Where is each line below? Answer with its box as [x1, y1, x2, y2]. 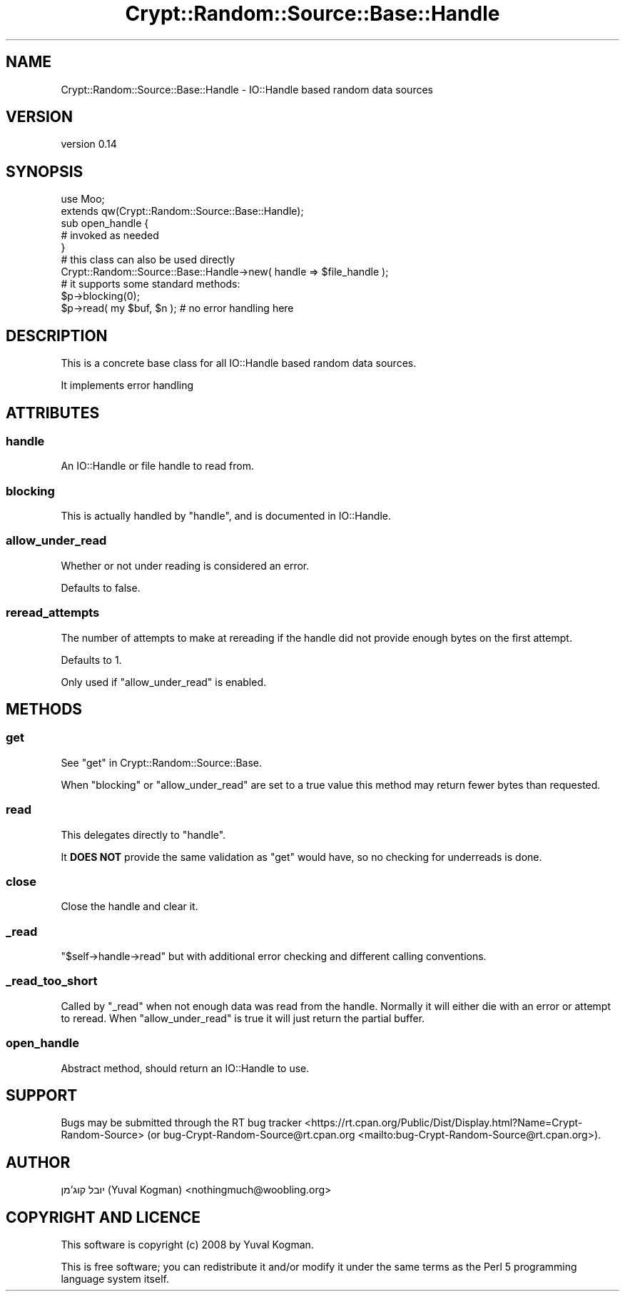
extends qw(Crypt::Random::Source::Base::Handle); [61, 205, 304, 218]
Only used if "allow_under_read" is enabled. [61, 675, 267, 688]
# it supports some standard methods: [61, 278, 240, 291]
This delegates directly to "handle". [61, 828, 226, 841]
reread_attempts [6, 605, 100, 620]
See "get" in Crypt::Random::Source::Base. [61, 756, 263, 769]
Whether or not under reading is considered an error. [61, 559, 310, 572]
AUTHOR [6, 1153, 71, 1171]
